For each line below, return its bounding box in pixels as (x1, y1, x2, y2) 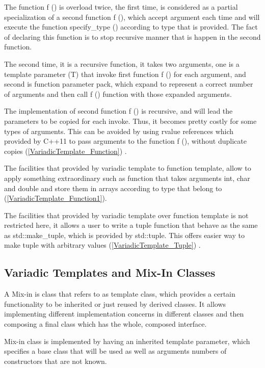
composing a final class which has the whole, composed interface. (4, 319, 207, 329)
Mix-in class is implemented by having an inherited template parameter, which (4, 335, 250, 346)
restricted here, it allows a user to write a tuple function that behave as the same (4, 220, 258, 230)
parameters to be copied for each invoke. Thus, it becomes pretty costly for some (4, 115, 257, 126)
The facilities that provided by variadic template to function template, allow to (4, 163, 251, 173)
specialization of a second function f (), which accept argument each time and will (4, 11, 260, 22)
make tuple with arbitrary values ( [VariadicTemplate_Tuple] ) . (4, 240, 201, 250)
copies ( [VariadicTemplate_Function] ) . (4, 145, 127, 156)
